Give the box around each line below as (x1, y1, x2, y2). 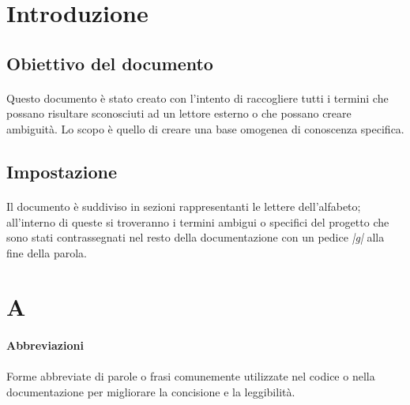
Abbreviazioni (6, 337, 84, 354)
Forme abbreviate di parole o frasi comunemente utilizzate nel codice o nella (6, 368, 375, 384)
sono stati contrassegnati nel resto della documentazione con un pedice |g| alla (6, 229, 385, 246)
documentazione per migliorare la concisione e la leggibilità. (6, 384, 295, 400)
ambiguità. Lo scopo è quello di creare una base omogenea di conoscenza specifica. (6, 120, 404, 137)
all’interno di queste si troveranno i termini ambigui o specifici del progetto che (6, 213, 389, 230)
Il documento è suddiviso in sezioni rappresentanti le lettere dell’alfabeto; (6, 197, 361, 214)
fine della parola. (6, 244, 87, 261)
